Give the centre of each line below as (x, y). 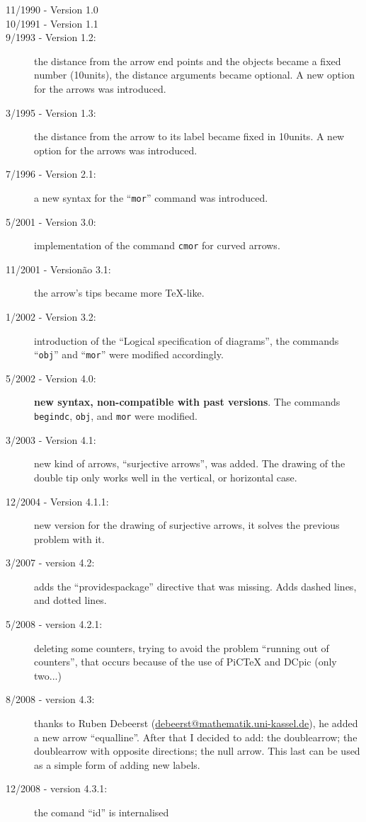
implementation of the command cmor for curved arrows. (157, 245)
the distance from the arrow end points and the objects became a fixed (188, 61)
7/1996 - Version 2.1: (51, 174)
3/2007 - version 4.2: (50, 563)
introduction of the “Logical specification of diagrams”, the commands (187, 340)
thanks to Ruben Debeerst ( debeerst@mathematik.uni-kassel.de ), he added (196, 723)
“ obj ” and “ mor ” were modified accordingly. (129, 354)
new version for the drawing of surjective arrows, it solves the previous (187, 525)
